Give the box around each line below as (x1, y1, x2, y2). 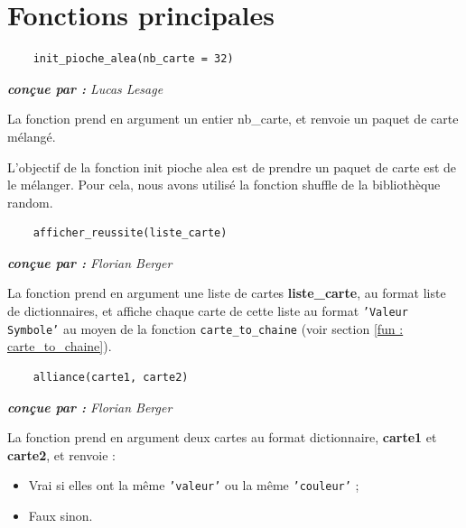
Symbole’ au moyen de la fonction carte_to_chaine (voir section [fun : (7, 319, 404, 338)
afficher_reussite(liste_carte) (33, 227, 228, 240)
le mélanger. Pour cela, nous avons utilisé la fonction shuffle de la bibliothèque (7, 175, 441, 194)
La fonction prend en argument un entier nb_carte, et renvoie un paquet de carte (7, 109, 459, 128)
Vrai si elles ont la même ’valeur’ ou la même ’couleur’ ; (28, 476, 359, 495)
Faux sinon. (28, 506, 93, 524)
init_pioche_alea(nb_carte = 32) (33, 52, 234, 66)
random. (7, 192, 53, 211)
